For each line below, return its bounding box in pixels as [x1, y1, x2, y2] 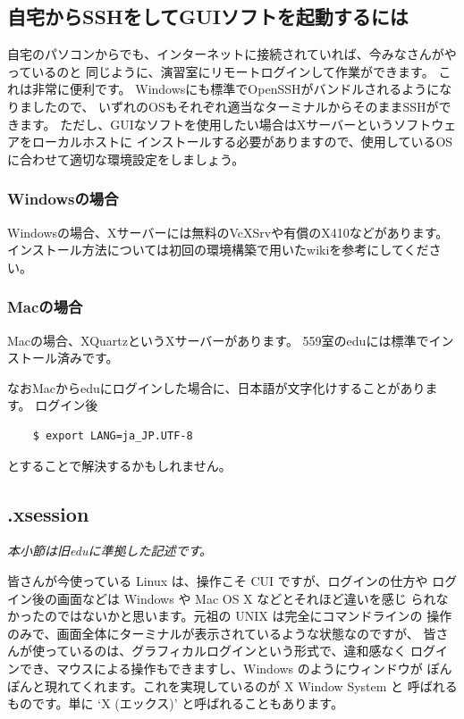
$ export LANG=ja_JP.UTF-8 [32, 429, 193, 442]
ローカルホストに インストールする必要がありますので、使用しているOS [31, 132, 453, 151]
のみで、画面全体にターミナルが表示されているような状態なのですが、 [7, 623, 419, 642]
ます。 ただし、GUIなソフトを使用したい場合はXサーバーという [19, 114, 394, 133]
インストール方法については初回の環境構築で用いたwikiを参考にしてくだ [7, 240, 429, 259]
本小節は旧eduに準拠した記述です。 [7, 541, 212, 560]
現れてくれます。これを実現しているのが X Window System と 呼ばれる [44, 676, 458, 695]
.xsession [7, 499, 89, 527]
